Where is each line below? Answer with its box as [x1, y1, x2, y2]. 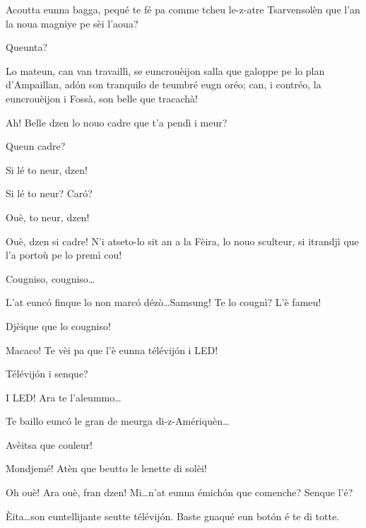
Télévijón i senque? [6, 366, 88, 381]
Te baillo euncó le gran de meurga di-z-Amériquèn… [6, 413, 230, 428]
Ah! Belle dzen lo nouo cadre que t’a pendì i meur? [6, 115, 228, 129]
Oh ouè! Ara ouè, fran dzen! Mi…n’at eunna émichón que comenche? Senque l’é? [6, 485, 353, 500]
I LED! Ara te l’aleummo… [6, 389, 122, 404]
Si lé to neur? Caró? [6, 186, 93, 201]
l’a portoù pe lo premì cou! [6, 247, 122, 262]
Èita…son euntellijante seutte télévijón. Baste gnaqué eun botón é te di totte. [6, 508, 339, 523]
